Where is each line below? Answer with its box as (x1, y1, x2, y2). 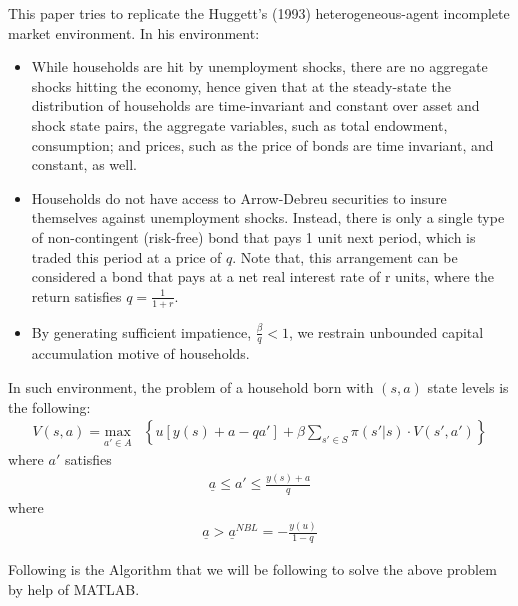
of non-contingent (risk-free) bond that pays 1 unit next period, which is (31, 226, 476, 247)
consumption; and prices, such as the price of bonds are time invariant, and (31, 134, 494, 155)
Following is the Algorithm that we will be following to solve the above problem (8, 558, 497, 579)
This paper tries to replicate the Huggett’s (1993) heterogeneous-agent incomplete (8, 3, 510, 23)
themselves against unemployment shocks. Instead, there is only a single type (31, 207, 505, 228)
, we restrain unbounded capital (288, 321, 484, 342)
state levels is (427, 376, 509, 397)
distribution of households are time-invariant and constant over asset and (31, 95, 480, 116)
